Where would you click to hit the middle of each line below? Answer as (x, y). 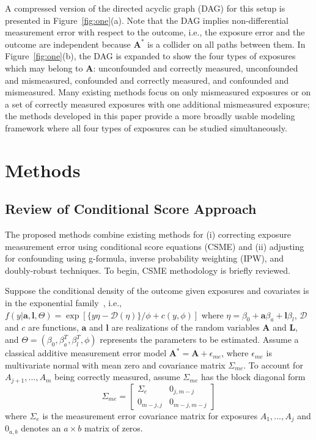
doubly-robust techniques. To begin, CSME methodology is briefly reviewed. (148, 270)
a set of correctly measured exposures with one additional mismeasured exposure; (157, 104)
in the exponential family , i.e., (63, 303)
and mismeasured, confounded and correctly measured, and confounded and (147, 80)
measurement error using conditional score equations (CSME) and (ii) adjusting (155, 246)
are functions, (53, 327)
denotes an (41, 428)
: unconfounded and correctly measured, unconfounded (196, 68)
